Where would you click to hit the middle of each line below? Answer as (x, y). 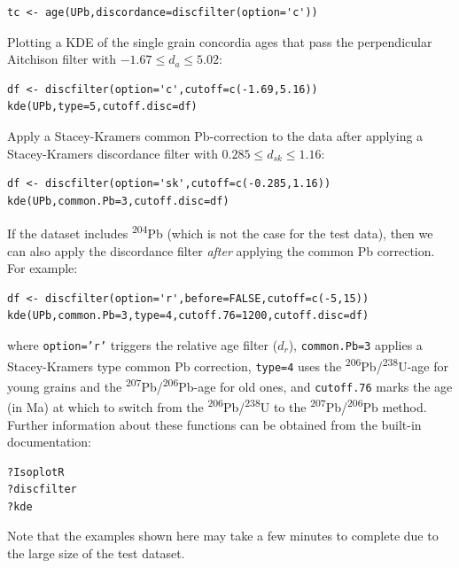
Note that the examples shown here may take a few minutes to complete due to (223, 536)
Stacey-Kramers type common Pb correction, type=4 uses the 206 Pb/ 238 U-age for (228, 364)
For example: (43, 268)
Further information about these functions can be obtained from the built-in (214, 424)
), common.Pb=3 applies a (355, 344)
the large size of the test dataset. (96, 553)
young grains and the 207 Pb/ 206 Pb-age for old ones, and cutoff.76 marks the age (230, 385)
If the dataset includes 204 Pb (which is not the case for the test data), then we (220, 232)
